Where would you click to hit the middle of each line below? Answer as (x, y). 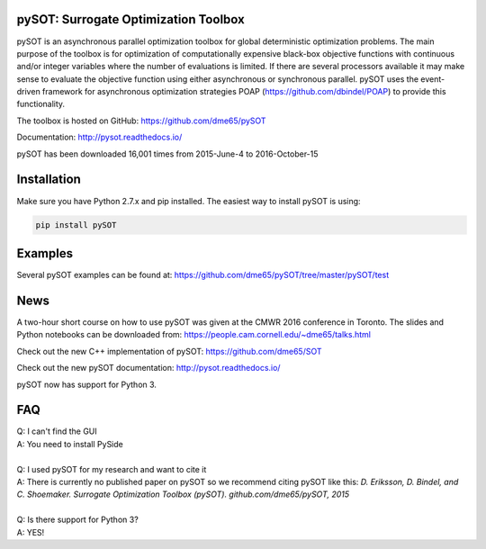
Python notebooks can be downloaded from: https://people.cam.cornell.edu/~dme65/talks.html (193, 335)
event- (432, 79)
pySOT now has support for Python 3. (87, 384)
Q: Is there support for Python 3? (77, 520)
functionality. (41, 104)
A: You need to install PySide (70, 444)
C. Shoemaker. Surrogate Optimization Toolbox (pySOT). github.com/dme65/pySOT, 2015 (183, 494)
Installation (49, 180)
